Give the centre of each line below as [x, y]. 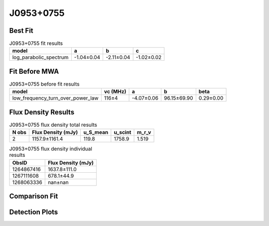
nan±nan [58, 182]
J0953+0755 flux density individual [51, 149]
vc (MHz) [115, 92]
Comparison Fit [34, 196]
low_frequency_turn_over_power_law [56, 98]
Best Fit [21, 31]
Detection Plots [34, 212]
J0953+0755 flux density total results [53, 125]
